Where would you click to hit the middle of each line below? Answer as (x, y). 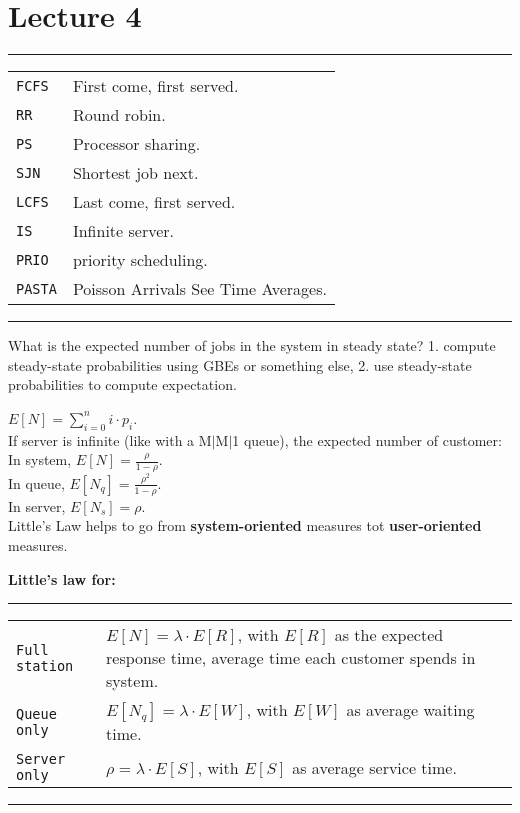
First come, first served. (155, 86)
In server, (37, 505)
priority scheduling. (140, 260)
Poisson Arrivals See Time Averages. (199, 289)
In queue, (36, 482)
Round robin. (119, 115)
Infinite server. (123, 231)
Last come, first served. (154, 202)
